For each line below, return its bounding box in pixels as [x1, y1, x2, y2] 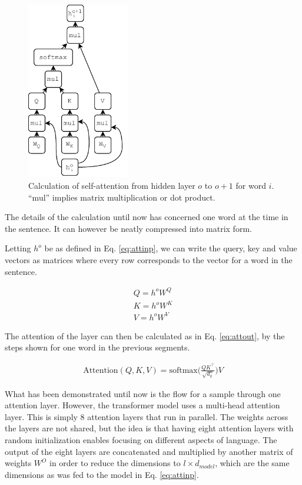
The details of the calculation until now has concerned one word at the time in [5, 211, 288, 223]
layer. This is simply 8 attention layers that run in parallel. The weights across [5, 410, 288, 422]
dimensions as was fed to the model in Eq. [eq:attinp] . [5, 468, 199, 480]
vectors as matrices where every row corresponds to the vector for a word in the [5, 253, 293, 266]
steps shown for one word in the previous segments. [5, 341, 190, 353]
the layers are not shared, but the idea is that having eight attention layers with [5, 422, 294, 434]
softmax [169, 366, 198, 375]
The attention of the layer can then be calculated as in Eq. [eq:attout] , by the [5, 329, 285, 342]
